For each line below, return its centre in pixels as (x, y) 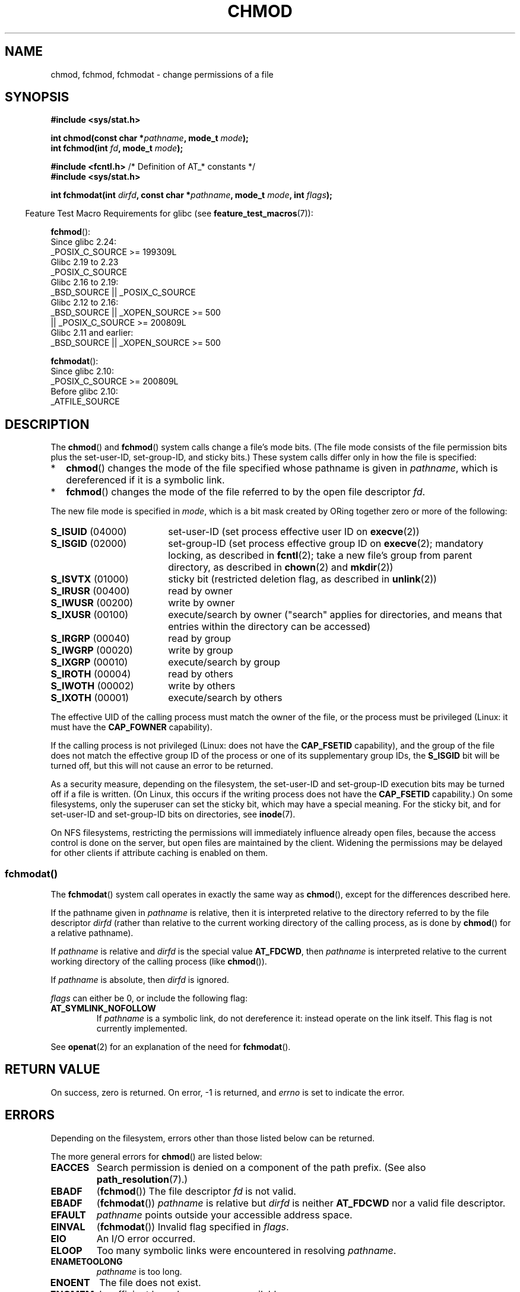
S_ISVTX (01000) (90, 579)
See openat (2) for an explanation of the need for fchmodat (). (171, 1047)
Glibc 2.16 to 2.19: (85, 282)
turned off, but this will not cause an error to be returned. (162, 766)
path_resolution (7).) (142, 1179)
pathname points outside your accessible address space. (224, 1215)
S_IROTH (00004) (91, 674)
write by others (202, 686)
